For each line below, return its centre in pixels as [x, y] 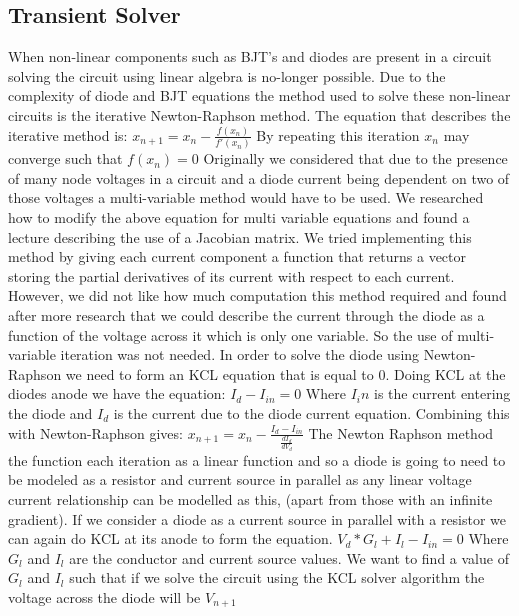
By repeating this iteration [338, 134]
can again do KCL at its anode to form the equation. [170, 538]
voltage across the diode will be [104, 596]
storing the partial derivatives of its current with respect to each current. [231, 275]
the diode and [50, 412]
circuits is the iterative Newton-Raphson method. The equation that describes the [259, 114]
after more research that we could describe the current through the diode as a [246, 315]
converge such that [65, 158]
